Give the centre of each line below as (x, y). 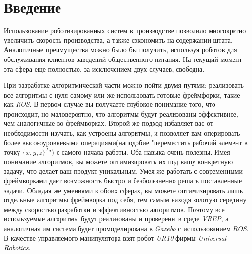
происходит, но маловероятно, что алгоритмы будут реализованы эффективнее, (121, 113)
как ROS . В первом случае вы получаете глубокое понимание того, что (110, 104)
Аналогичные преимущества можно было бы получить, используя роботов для (121, 49)
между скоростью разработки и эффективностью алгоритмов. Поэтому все (114, 209)
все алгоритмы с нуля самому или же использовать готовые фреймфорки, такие (122, 94)
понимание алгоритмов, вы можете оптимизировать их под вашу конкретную (118, 161)
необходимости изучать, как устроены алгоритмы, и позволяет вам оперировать (122, 133)
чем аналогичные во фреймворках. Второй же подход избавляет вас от (109, 123)
